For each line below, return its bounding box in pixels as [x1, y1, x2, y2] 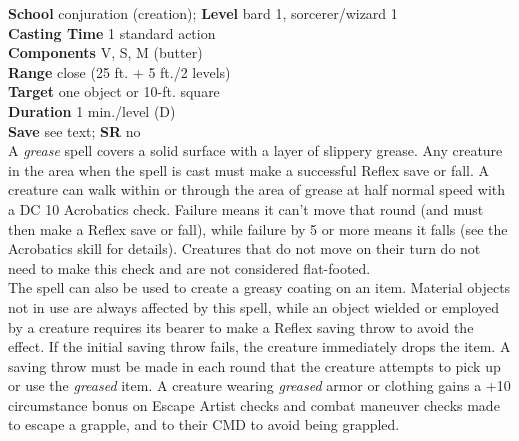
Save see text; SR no [8, 120, 141, 141]
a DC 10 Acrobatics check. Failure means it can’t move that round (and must [8, 198, 484, 219]
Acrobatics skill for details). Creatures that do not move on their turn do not [8, 238, 481, 259]
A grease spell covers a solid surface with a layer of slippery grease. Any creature [8, 140, 503, 161]
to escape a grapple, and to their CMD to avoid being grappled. [8, 414, 400, 435]
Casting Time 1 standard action [8, 22, 216, 43]
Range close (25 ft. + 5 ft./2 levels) [8, 61, 231, 82]
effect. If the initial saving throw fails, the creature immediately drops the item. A [8, 336, 511, 357]
